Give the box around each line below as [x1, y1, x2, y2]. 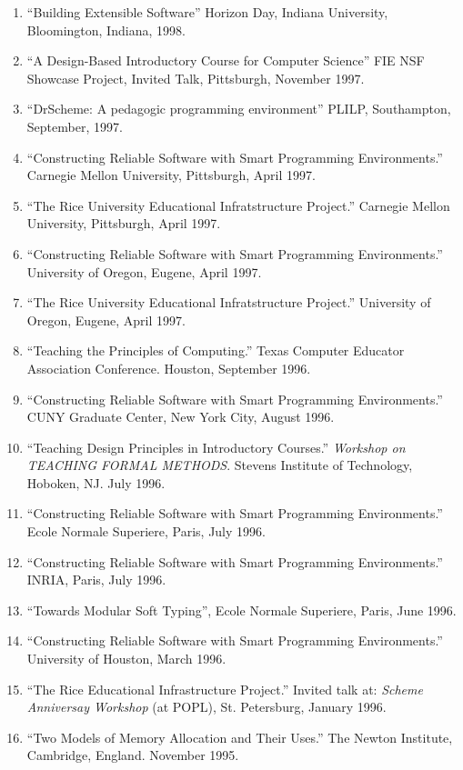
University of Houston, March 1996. [26, 649, 226, 668]
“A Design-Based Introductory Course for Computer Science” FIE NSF [26, 51, 425, 70]
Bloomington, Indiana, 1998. [26, 20, 186, 39]
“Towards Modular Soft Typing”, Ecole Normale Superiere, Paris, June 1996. [26, 600, 457, 619]
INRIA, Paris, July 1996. [26, 570, 166, 589]
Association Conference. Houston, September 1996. [26, 358, 311, 377]
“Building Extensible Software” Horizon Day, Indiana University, [26, 3, 388, 21]
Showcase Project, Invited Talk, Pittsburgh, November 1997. [26, 68, 365, 87]
